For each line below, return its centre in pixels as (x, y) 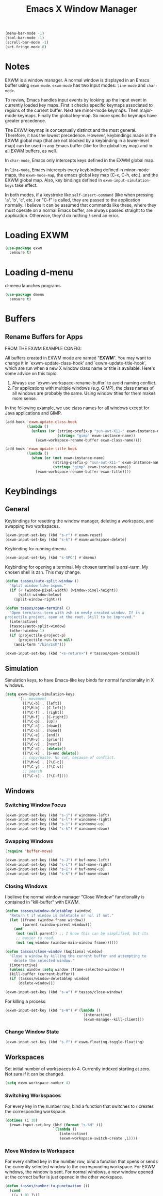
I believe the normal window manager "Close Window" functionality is (75, 897)
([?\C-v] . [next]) (42, 744)
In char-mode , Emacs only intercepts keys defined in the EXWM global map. (80, 160)
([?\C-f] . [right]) (43, 712)
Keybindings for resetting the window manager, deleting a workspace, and (79, 521)
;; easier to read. (35, 938)
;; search (32, 772)
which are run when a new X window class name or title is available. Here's (80, 368)
